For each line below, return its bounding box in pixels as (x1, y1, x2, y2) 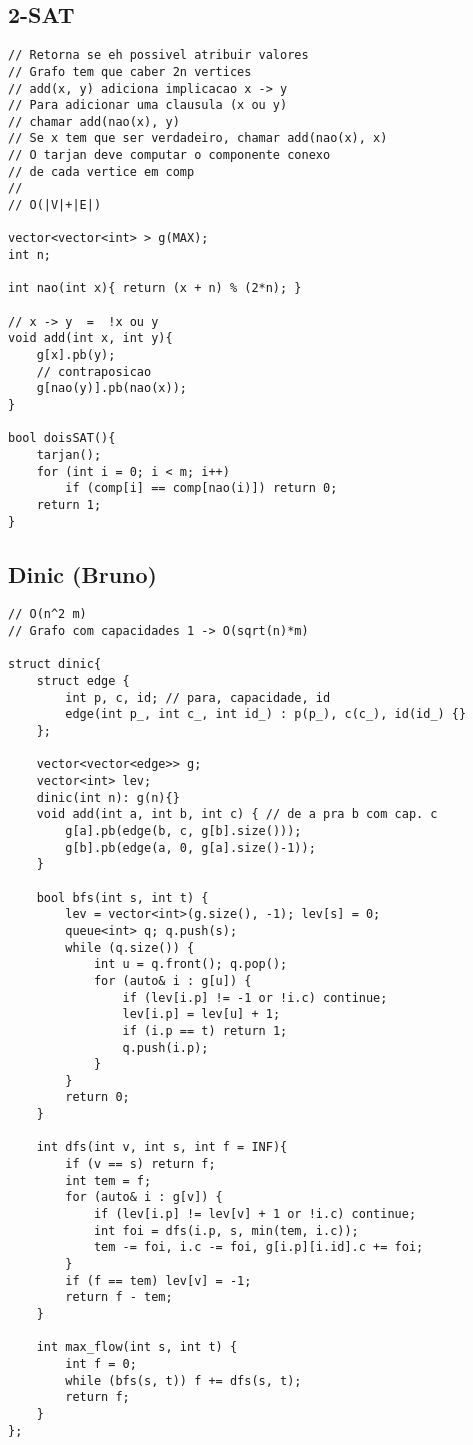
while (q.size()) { (65, 940, 195, 955)
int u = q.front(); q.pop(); (93, 957, 288, 972)
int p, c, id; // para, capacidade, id (65, 690, 331, 705)
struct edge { (36, 674, 130, 689)
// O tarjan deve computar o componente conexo (8, 148, 331, 163)
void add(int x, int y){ (8, 331, 173, 346)
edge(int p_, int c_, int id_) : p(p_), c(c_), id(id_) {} (65, 707, 467, 722)
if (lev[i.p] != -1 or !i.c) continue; (122, 990, 388, 1005)
